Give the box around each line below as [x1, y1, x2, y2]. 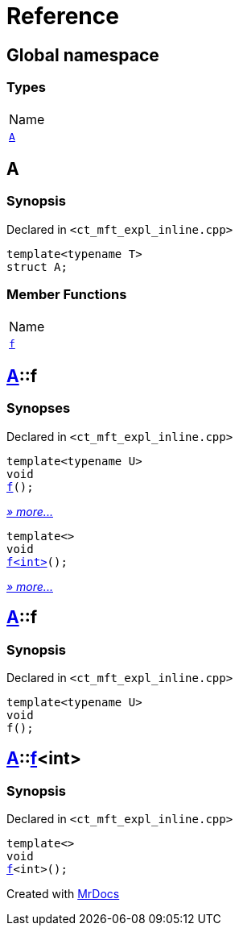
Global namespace [6, 44, 159, 65]
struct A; [6, 260, 68, 273]
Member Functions [6, 286, 127, 303]
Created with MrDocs [6, 887, 120, 901]
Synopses [6, 400, 71, 417]
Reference [6, 2, 119, 30]
